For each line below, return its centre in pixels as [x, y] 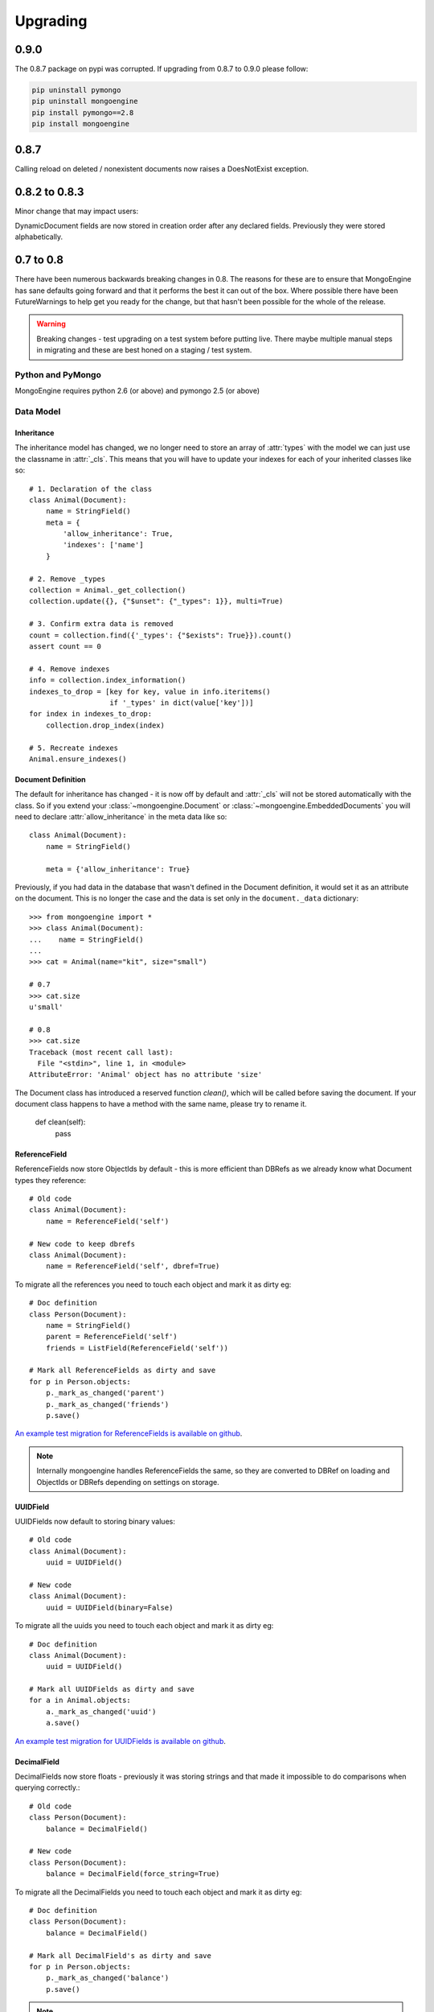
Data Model [38, 412]
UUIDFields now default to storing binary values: [95, 1521]
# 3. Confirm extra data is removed [101, 624]
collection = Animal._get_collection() [108, 590]
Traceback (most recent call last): [101, 1052]
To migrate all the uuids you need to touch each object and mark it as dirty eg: [144, 1626]
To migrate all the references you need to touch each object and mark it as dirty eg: [153, 1284]
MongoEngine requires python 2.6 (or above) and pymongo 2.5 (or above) [137, 391]
